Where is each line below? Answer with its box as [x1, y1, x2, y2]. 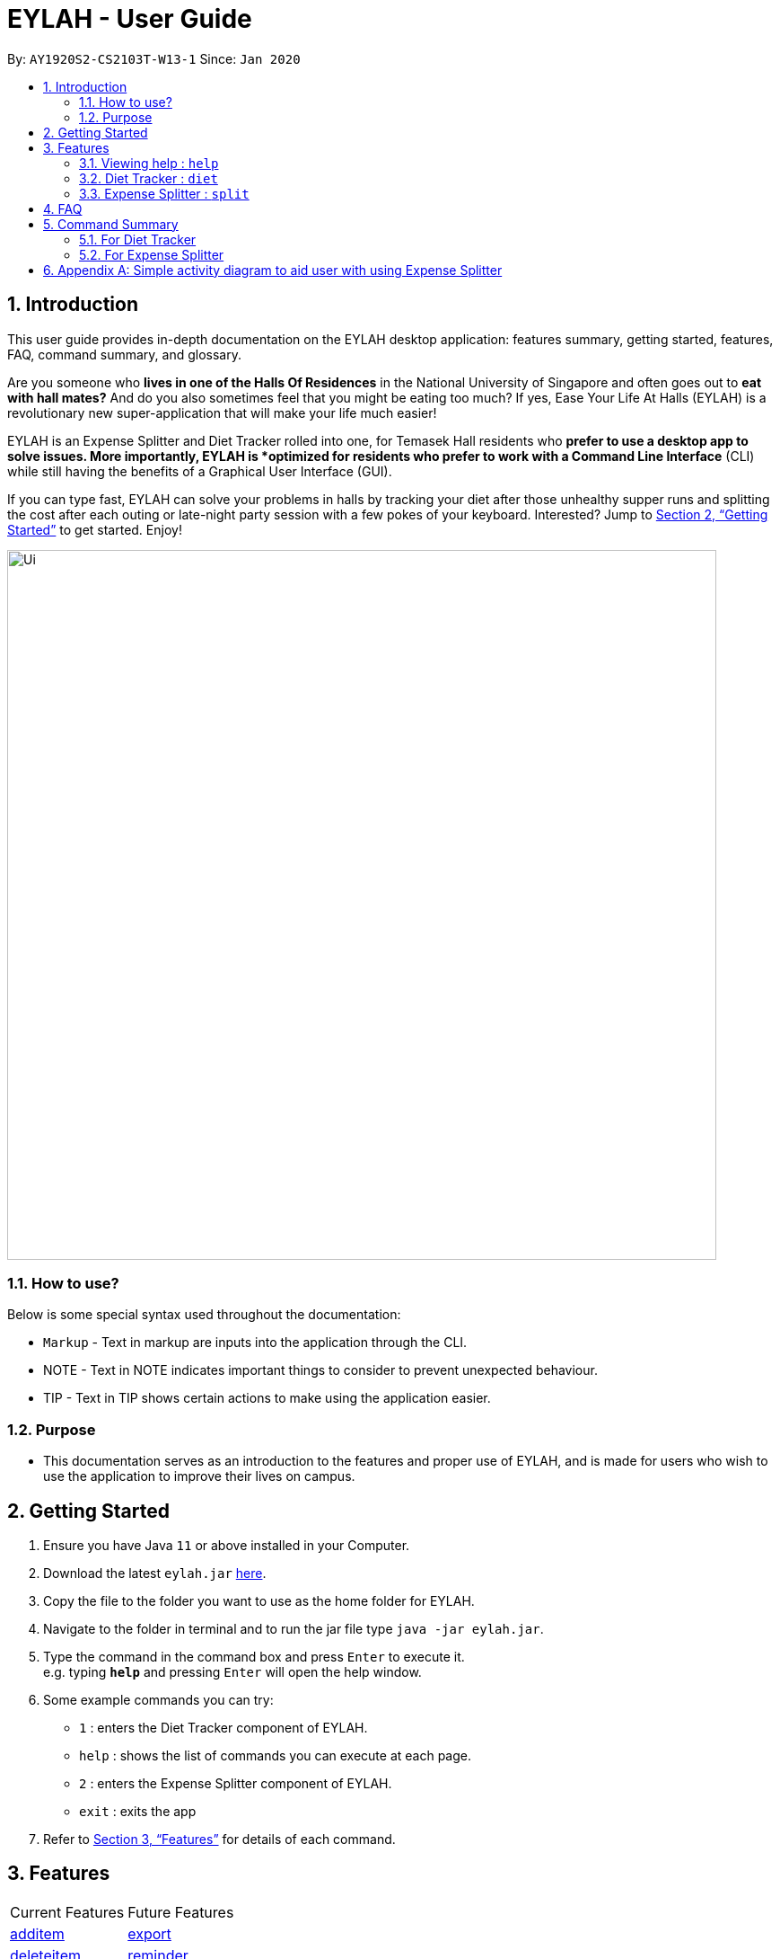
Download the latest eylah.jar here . [43, 1565, 267, 1581]
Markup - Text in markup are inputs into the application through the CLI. [43, 1334, 468, 1351]
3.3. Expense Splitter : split [79, 185, 250, 201]
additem [10, 1924, 65, 1943]
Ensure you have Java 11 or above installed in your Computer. [43, 1537, 410, 1553]
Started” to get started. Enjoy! [7, 521, 182, 537]
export [127, 1924, 171, 1943]
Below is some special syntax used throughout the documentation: [7, 1307, 401, 1323]
